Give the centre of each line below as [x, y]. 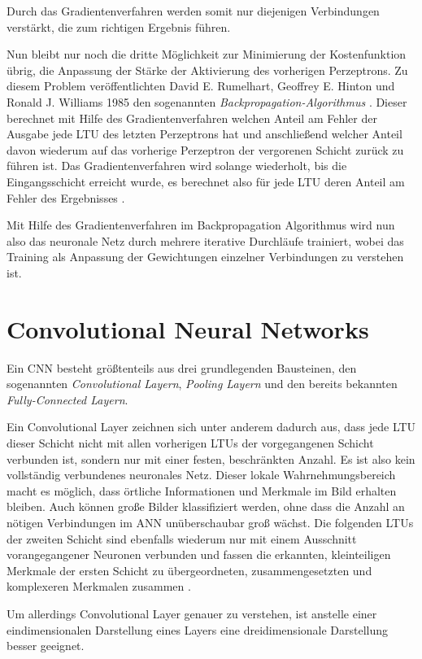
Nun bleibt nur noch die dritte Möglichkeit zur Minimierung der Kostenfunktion [207, 54]
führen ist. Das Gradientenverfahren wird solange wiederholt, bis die [177, 166]
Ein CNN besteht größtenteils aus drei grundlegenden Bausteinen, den [182, 367]
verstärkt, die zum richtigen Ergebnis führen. [119, 26]
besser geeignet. [46, 646]
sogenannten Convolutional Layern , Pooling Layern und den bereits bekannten [202, 384]
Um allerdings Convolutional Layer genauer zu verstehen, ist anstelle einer [192, 613]
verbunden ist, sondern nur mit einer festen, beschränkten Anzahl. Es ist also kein [211, 458]
